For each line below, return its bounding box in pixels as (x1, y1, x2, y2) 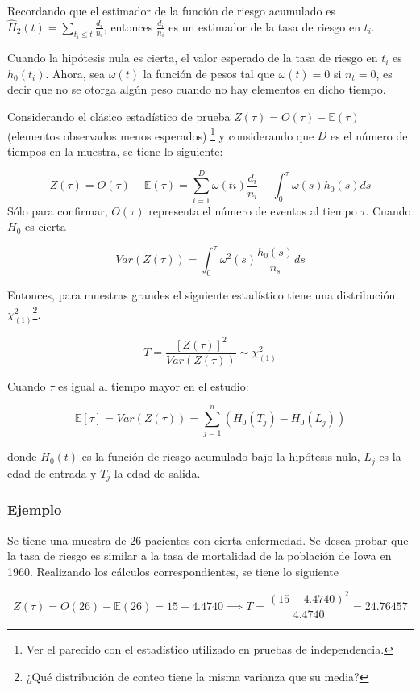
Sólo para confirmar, (7, 202, 108, 219)
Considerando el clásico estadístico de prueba (7, 108, 231, 125)
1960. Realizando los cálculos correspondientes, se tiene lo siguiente (7, 562, 339, 579)
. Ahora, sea (45, 65, 106, 82)
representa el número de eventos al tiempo (148, 202, 357, 219)
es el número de (331, 127, 408, 144)
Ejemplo (7, 500, 62, 520)
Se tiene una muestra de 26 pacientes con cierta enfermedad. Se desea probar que (7, 531, 409, 548)
